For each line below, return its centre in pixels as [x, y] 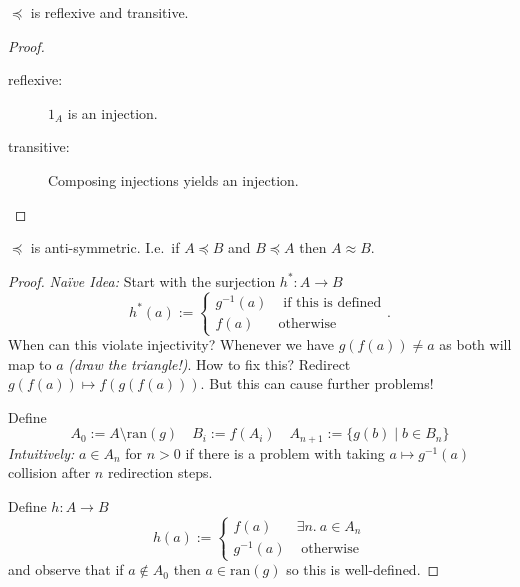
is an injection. [112, 112]
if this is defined [332, 302]
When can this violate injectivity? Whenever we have [171, 344]
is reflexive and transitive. [109, 12]
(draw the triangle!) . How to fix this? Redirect [209, 363]
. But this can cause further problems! [317, 383]
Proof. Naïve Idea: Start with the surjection [142, 280]
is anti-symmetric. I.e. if [105, 247]
